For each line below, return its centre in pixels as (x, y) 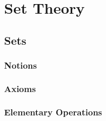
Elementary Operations (53, 112)
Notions (20, 65)
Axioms (20, 88)
